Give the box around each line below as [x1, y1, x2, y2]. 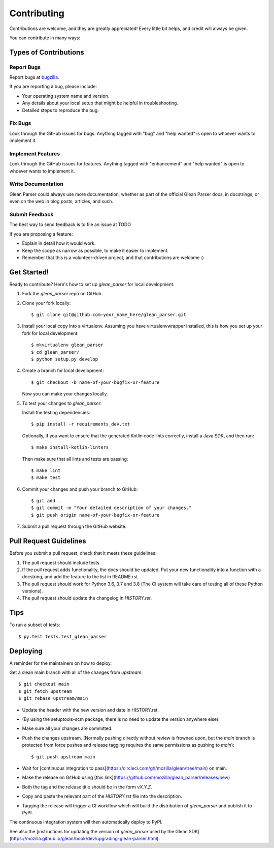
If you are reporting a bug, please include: [9, 83, 97, 90]
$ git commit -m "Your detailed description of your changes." [31, 505, 192, 511]
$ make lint [31, 467, 61, 473]
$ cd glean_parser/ [31, 349, 80, 355]
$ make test [31, 475, 61, 480]
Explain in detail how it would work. [22, 240, 96, 246]
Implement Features [9, 150, 60, 157]
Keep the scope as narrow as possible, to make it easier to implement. [22, 247, 169, 253]
